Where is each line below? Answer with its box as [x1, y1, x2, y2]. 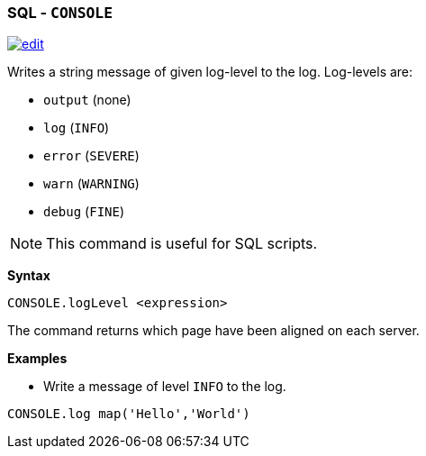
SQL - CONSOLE [7, 4, 113, 22]
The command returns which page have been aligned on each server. [7, 323, 420, 339]
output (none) [43, 92, 131, 108]
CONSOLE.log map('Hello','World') [7, 406, 250, 422]
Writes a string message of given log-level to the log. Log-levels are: [7, 64, 413, 80]
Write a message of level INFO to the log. [43, 378, 286, 395]
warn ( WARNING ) [43, 176, 140, 192]
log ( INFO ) [43, 120, 110, 136]
